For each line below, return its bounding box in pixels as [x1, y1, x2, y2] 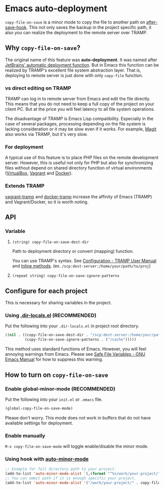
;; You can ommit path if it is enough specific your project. [5, 476, 137, 481]
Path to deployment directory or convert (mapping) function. [12, 248, 134, 254]
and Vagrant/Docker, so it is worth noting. [5, 199, 89, 205]
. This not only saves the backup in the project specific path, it [26, 24, 152, 30]
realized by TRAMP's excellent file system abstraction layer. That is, [5, 67, 142, 73]
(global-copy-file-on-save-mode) [5, 406, 73, 411]
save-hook [5, 24, 27, 30]
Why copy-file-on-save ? [5, 44, 81, 52]
